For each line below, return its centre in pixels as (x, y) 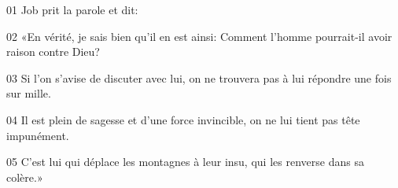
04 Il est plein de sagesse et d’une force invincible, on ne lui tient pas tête (183, 119)
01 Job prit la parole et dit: (72, 9)
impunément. (38, 135)
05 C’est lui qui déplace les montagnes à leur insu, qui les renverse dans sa (185, 162)
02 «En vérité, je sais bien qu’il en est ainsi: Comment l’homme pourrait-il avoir (199, 36)
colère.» (25, 177)
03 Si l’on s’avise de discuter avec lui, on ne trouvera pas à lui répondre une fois (199, 77)
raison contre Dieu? (53, 52)
